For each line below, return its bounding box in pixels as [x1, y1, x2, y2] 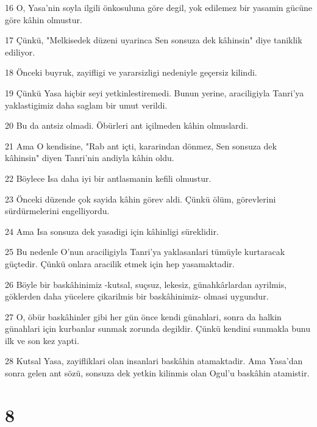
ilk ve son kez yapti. [5, 334, 79, 346]
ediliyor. [5, 45, 35, 58]
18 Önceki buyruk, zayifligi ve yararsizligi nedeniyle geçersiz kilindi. [5, 66, 257, 79]
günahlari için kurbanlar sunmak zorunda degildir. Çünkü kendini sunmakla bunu [5, 322, 310, 335]
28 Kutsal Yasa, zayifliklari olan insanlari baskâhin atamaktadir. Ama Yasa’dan [5, 354, 303, 367]
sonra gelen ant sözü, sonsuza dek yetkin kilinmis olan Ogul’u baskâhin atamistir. [5, 367, 310, 379]
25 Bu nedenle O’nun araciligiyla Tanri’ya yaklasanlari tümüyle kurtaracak [5, 245, 285, 258]
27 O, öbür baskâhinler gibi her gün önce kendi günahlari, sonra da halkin [5, 310, 282, 323]
